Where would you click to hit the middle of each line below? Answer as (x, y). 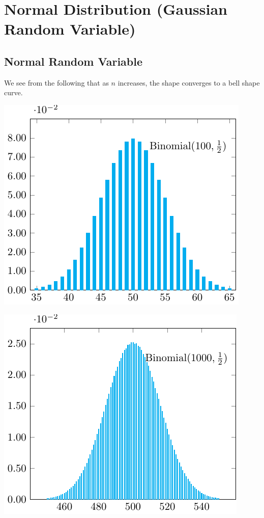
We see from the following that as (56, 82)
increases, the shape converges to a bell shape (189, 82)
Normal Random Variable (74, 61)
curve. (13, 92)
